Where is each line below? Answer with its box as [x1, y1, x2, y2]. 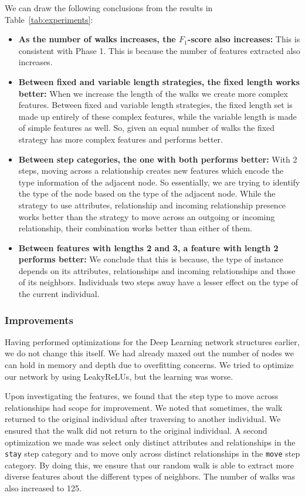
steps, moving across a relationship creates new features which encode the [18, 164, 284, 177]
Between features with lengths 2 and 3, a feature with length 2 [18, 241, 279, 254]
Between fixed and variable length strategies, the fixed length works [18, 75, 300, 87]
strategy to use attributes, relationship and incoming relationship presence [18, 198, 286, 211]
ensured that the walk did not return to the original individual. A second [5, 424, 267, 437]
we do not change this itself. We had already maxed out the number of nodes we [5, 347, 294, 359]
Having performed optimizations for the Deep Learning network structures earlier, [5, 335, 300, 347]
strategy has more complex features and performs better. [18, 133, 223, 145]
